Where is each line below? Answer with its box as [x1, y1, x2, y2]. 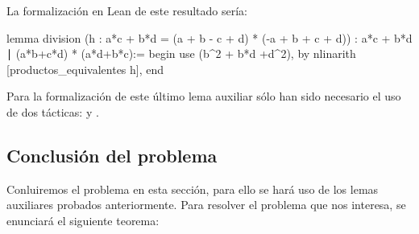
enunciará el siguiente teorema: [6, 211, 160, 228]
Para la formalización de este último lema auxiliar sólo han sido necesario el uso [6, 88, 401, 105]
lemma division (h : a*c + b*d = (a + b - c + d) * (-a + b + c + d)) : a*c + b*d [6, 29, 413, 46]
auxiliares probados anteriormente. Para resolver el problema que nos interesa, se [6, 196, 406, 213]
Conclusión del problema [6, 142, 218, 167]
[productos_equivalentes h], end [6, 60, 164, 77]
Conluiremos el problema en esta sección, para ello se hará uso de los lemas [6, 180, 379, 197]
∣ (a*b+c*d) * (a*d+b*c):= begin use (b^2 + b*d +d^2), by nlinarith [6, 45, 356, 62]
